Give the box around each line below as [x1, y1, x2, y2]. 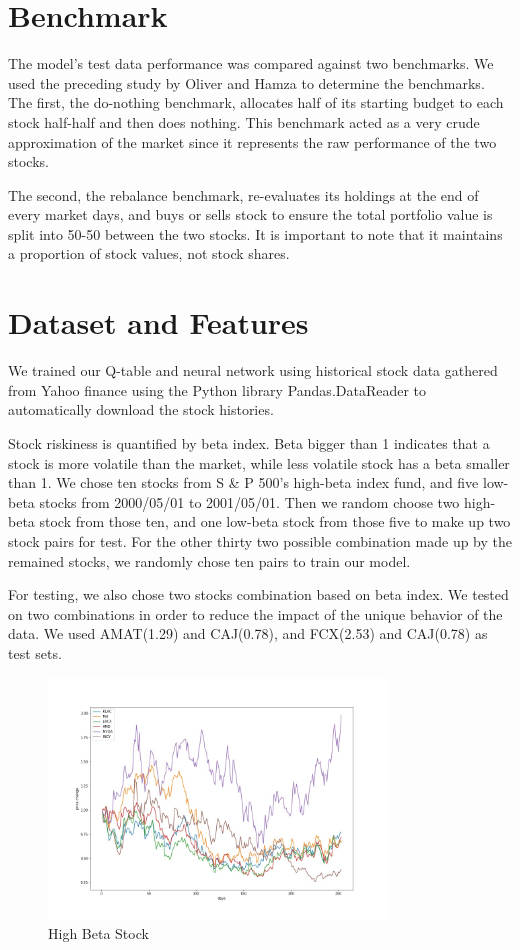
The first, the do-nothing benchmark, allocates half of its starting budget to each [8, 92, 504, 113]
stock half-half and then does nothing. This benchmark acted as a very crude [8, 111, 480, 132]
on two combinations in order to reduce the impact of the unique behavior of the [8, 603, 503, 624]
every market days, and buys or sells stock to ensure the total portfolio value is [8, 204, 493, 225]
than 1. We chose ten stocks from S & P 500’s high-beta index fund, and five [8, 472, 479, 493]
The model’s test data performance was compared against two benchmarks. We [8, 53, 494, 74]
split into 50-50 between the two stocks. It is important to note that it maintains [8, 223, 503, 244]
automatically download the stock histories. [8, 399, 274, 420]
